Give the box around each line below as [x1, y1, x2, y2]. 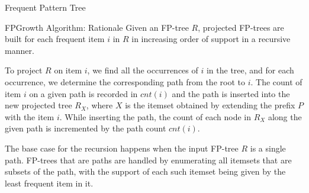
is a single [250, 141, 286, 154]
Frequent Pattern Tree [5, 1, 86, 13]
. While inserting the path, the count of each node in [59, 110, 252, 123]
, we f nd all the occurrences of [87, 64, 198, 76]
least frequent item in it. [5, 176, 94, 189]
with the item [5, 110, 54, 123]
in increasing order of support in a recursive [131, 33, 291, 45]
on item [54, 64, 82, 76]
